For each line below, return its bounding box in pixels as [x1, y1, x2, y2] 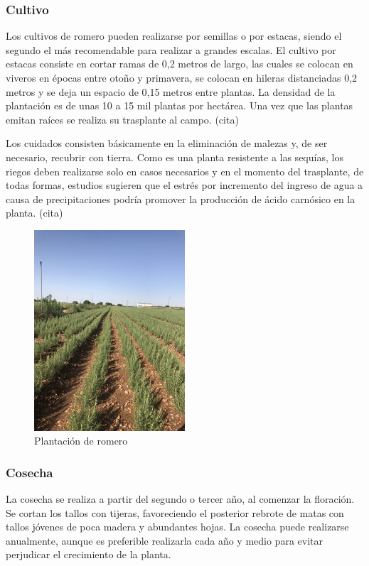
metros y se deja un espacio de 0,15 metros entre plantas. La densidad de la [6, 84, 336, 99]
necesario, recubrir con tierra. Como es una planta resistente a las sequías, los [6, 149, 343, 164]
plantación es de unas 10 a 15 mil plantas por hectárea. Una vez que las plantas [6, 98, 353, 113]
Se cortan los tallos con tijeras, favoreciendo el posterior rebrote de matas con [6, 505, 344, 520]
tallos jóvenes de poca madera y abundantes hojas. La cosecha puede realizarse [6, 519, 349, 534]
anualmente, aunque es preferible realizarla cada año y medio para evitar [6, 533, 323, 548]
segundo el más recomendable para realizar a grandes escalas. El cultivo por [6, 42, 336, 57]
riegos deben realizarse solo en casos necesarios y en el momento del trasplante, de [6, 163, 364, 178]
